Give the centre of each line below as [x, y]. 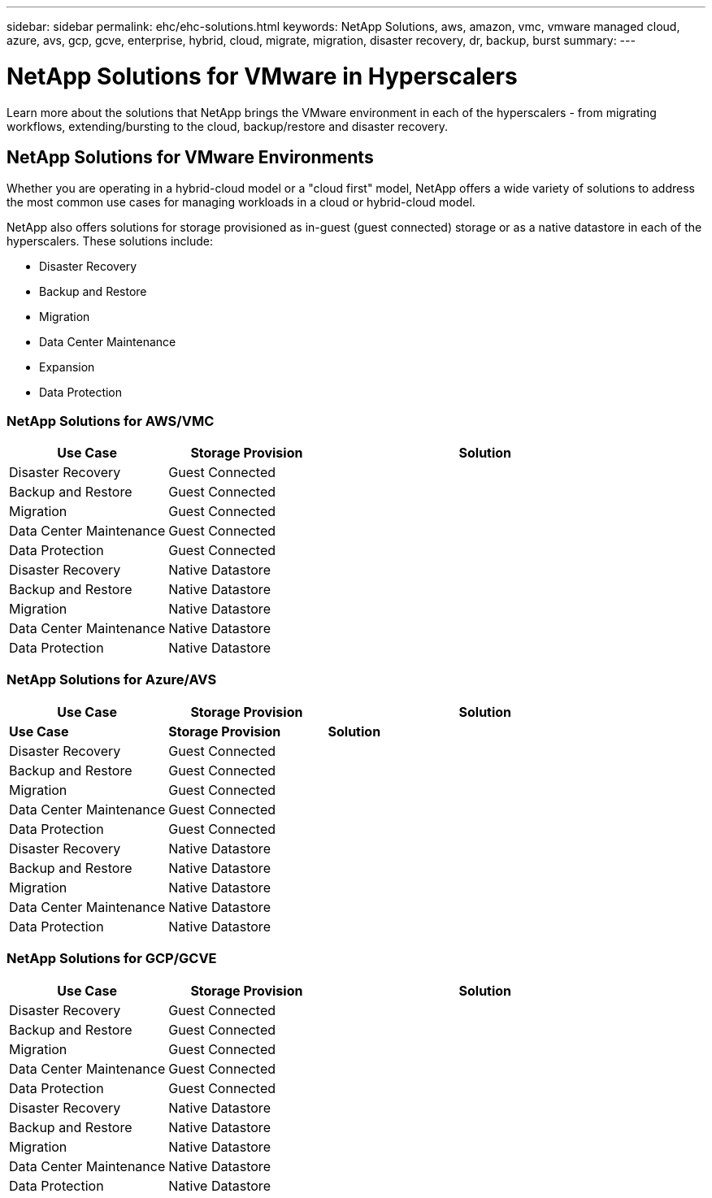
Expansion [67, 367]
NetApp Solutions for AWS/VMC [111, 421]
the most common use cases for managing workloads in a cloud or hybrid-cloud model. [241, 202]
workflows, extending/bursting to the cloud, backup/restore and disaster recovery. [228, 126]
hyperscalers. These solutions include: [110, 241]
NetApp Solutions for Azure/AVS [112, 680]
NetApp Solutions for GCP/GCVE [112, 959]
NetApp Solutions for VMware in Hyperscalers [262, 76]
